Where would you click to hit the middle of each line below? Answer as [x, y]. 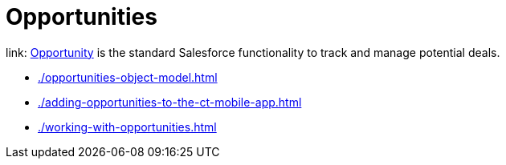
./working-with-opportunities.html [127, 127]
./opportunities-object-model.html [128, 77]
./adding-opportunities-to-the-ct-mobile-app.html [170, 102]
